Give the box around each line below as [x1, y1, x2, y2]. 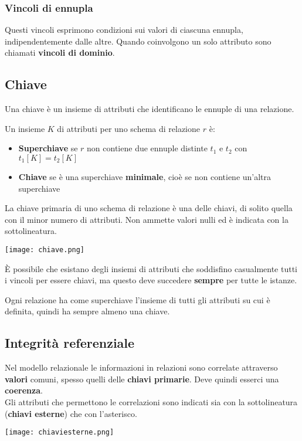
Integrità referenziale [5, 334, 135, 352]
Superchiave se [18, 142, 78, 154]
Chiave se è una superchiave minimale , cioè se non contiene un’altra [18, 170, 272, 182]
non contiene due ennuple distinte [87, 142, 208, 154]
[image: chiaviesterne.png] [5, 428, 114, 437]
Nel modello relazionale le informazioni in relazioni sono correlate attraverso [5, 361, 278, 374]
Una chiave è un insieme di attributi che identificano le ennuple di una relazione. [5, 103, 294, 115]
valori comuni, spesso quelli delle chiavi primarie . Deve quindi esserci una [5, 372, 279, 385]
